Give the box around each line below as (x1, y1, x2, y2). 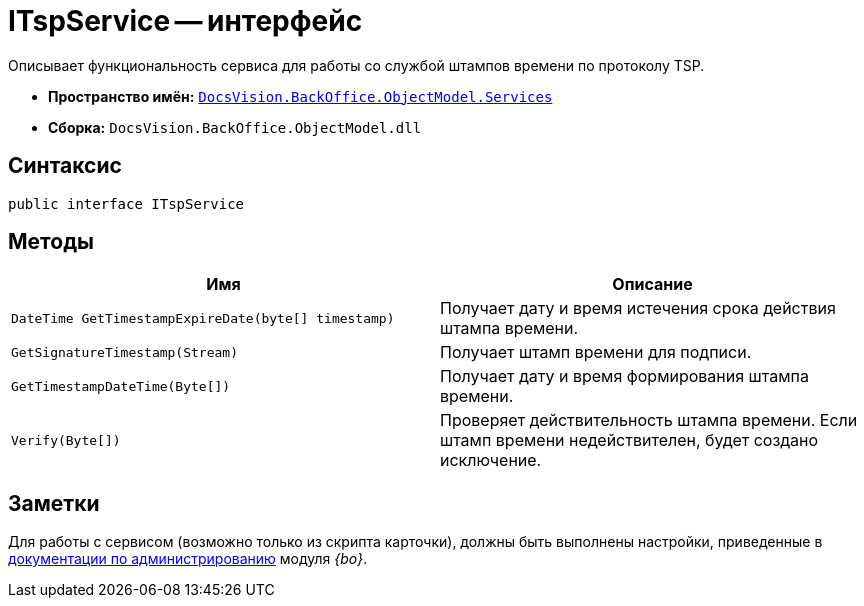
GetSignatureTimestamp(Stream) (11, 344, 238, 360)
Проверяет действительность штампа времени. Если (440, 410, 858, 431)
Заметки (8, 490, 100, 516)
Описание (612, 274, 693, 295)
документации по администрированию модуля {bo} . (8, 550, 368, 568)
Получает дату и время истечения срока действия (440, 298, 836, 319)
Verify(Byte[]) (11, 432, 121, 448)
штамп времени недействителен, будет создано (440, 430, 819, 451)
